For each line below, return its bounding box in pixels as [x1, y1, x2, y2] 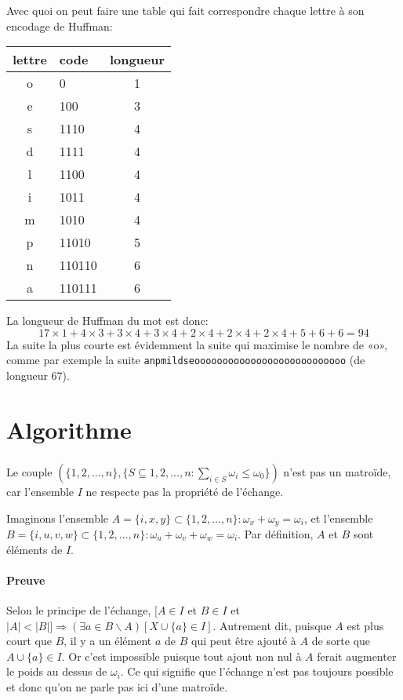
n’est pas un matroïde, [283, 463, 391, 479]
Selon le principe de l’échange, [6, 601, 151, 618]
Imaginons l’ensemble [6, 509, 109, 526]
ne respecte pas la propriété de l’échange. [85, 483, 284, 499]
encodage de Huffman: [6, 17, 113, 34]
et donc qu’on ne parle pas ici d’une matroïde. [6, 678, 228, 695]
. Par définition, [238, 525, 314, 541]
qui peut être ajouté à [191, 633, 296, 649]
